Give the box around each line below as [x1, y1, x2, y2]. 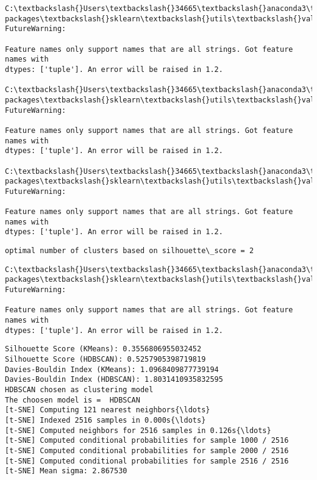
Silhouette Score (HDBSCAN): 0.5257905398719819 [5, 355, 206, 364]
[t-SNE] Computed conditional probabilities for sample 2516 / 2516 [5, 456, 289, 465]
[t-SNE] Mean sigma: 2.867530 [5, 467, 127, 476]
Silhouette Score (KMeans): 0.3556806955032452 [5, 345, 202, 354]
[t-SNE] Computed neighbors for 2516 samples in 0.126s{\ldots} [5, 426, 271, 435]
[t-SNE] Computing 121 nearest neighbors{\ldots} [5, 406, 210, 415]
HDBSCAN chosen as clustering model [5, 385, 154, 394]
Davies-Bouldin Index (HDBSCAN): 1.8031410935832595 [5, 375, 223, 384]
